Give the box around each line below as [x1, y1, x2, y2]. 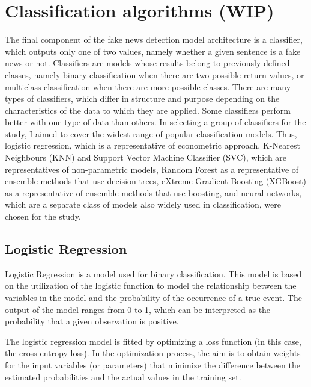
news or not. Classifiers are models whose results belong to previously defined [5, 57, 290, 69]
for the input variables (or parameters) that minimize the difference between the [5, 358, 300, 371]
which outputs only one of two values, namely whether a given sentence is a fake [5, 45, 301, 57]
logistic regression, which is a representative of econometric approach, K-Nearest [5, 139, 300, 152]
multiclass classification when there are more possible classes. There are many [5, 80, 291, 93]
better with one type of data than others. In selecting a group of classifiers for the [5, 116, 306, 128]
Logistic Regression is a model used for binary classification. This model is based [5, 267, 302, 280]
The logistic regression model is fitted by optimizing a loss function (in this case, [5, 335, 301, 347]
